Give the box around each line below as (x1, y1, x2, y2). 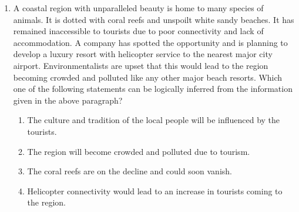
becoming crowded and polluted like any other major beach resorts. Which (13, 71, 283, 83)
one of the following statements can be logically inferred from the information (13, 82, 293, 95)
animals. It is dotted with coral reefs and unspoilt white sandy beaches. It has (13, 13, 294, 25)
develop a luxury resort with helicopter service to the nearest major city (13, 48, 273, 60)
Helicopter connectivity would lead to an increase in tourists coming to (27, 184, 283, 197)
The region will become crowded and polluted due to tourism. (27, 145, 250, 157)
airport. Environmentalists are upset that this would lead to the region (13, 59, 268, 71)
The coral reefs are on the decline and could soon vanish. (27, 165, 232, 177)
